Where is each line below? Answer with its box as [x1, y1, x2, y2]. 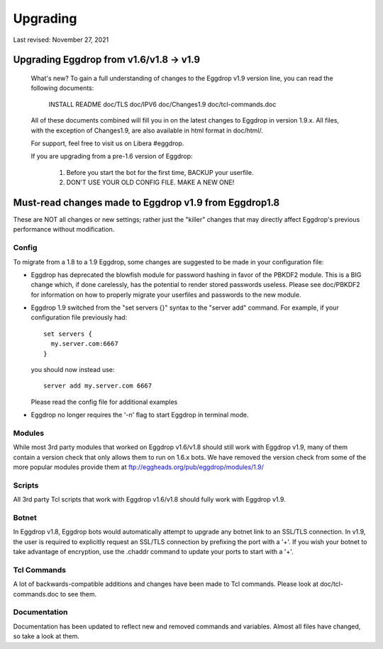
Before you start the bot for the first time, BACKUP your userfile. [66, 168, 254, 176]
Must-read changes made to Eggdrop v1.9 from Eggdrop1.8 [13, 196, 280, 208]
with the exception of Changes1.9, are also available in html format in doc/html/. [30, 126, 264, 135]
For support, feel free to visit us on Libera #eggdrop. [30, 139, 184, 147]
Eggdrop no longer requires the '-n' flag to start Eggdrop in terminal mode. [30, 411, 249, 419]
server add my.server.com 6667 [43, 382, 152, 390]
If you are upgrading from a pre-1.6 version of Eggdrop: [30, 152, 193, 161]
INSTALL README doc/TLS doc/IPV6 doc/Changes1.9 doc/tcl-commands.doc [48, 100, 277, 108]
